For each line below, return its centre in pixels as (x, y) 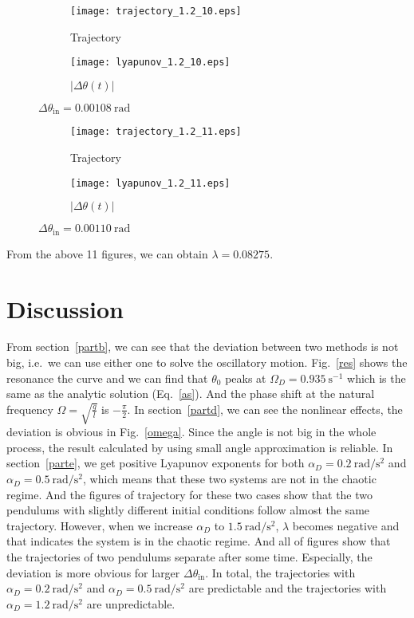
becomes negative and (346, 525)
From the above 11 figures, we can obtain (107, 253)
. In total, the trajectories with (280, 572)
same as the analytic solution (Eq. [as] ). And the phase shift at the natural (191, 394)
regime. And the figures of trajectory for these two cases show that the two (190, 494)
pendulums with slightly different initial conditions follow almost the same (188, 510)
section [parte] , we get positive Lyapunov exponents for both (156, 463)
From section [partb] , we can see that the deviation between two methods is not (203, 346)
